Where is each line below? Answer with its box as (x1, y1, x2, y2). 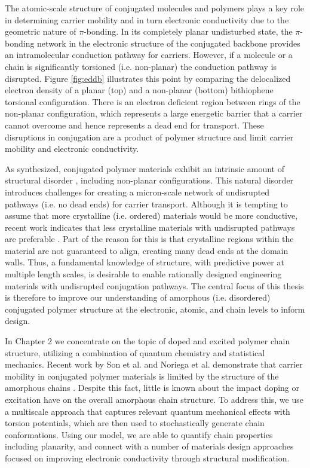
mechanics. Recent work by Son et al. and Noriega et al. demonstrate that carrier (5, 358, 303, 371)
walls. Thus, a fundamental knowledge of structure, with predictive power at (5, 256, 284, 268)
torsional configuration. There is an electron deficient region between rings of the (5, 95, 300, 108)
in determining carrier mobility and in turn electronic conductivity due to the (5, 13, 289, 26)
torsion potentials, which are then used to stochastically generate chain (5, 417, 265, 429)
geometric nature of (5, 25, 76, 38)
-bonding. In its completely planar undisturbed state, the (84, 25, 293, 38)
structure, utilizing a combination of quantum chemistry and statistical (5, 346, 265, 359)
